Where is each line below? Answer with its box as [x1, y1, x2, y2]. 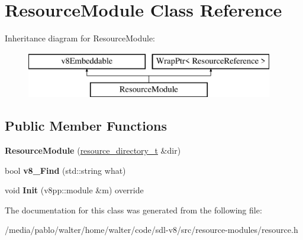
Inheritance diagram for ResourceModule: [5, 32, 156, 44]
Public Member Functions [5, 116, 167, 135]
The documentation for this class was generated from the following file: [5, 203, 262, 216]
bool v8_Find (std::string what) [5, 164, 126, 176]
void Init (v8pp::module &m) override [5, 184, 144, 196]
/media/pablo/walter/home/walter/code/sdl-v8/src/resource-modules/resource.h [5, 223, 298, 236]
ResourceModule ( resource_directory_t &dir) [5, 144, 181, 157]
